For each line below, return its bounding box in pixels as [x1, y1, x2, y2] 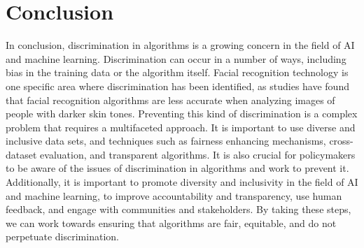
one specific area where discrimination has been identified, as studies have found [6, 78, 349, 93]
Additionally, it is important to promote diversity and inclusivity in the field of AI [6, 175, 358, 189]
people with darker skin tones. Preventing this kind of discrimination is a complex [6, 106, 358, 121]
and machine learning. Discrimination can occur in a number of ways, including [6, 51, 346, 66]
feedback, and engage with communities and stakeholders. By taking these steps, [6, 202, 351, 217]
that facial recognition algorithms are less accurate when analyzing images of [6, 92, 335, 107]
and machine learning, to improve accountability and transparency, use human [6, 188, 342, 203]
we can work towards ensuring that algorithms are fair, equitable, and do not [6, 215, 337, 230]
